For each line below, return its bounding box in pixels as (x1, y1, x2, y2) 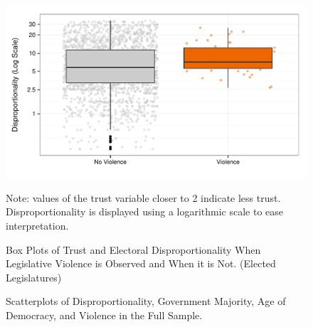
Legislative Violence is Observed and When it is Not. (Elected (6, 256, 276, 271)
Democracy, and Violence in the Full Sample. (6, 307, 203, 322)
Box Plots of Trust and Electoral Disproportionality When (6, 242, 261, 257)
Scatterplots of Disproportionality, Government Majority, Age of (6, 294, 286, 309)
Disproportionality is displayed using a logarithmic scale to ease (6, 204, 284, 219)
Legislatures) (6, 269, 62, 284)
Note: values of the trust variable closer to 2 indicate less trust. (6, 190, 281, 205)
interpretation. (6, 218, 69, 232)
